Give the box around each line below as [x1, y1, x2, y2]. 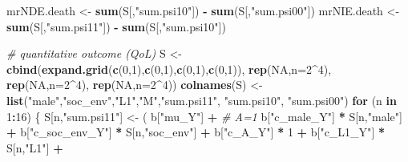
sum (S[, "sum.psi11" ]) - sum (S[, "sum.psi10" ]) [6, 18, 226, 34]
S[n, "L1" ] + [6, 139, 63, 156]
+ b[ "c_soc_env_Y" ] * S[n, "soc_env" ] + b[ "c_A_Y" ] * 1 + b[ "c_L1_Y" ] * [6, 124, 385, 140]
